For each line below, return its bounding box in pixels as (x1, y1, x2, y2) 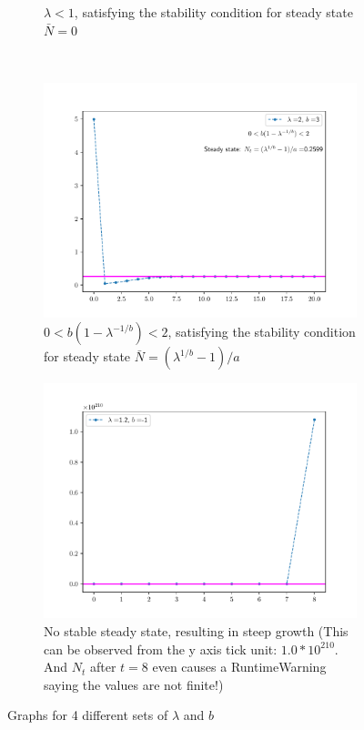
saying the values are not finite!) (44, 674, 224, 694)
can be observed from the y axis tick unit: (44, 639, 278, 658)
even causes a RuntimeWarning (152, 657, 327, 676)
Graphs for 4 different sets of (7, 705, 168, 725)
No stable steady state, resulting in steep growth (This (44, 621, 349, 640)
